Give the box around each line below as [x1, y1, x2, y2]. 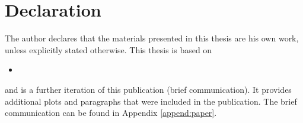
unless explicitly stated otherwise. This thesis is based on [5, 43, 212, 56]
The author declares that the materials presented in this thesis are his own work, [5, 32, 299, 44]
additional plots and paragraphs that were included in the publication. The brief [5, 95, 297, 107]
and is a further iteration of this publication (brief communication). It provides [5, 83, 292, 95]
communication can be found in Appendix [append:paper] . [5, 106, 217, 119]
